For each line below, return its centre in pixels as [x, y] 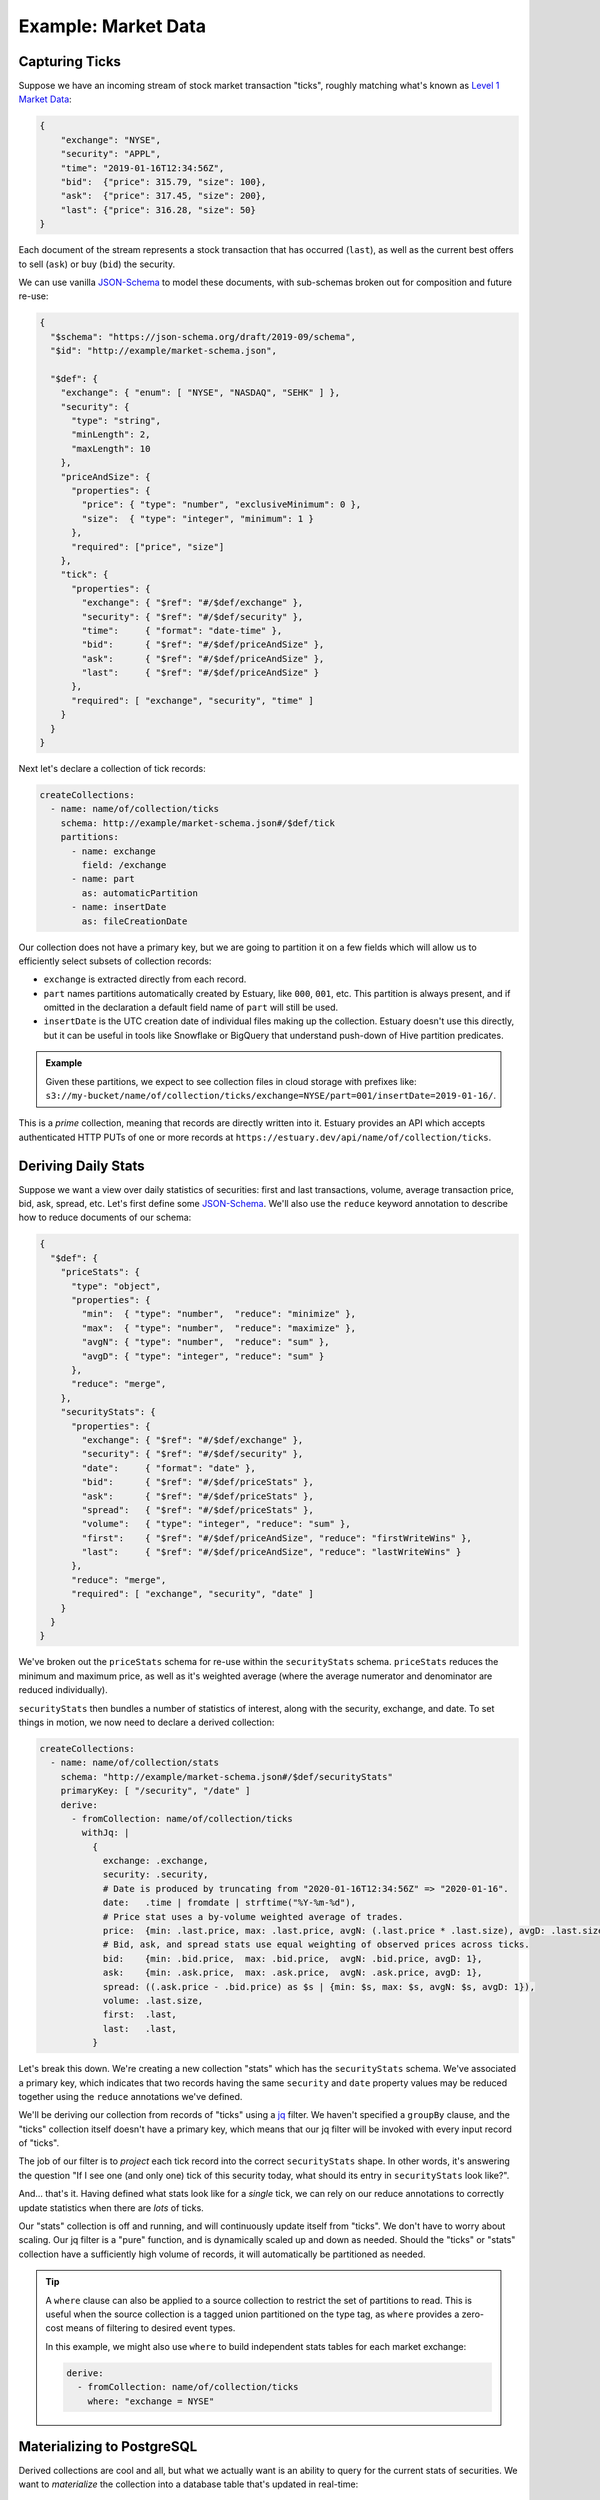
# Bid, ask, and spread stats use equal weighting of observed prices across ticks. [316, 1944]
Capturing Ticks [70, 61]
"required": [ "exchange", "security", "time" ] [192, 700]
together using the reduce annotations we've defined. [130, 2096]
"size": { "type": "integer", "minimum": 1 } [197, 518]
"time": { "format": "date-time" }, [182, 630]
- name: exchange [114, 851]
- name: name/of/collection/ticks [135, 809]
